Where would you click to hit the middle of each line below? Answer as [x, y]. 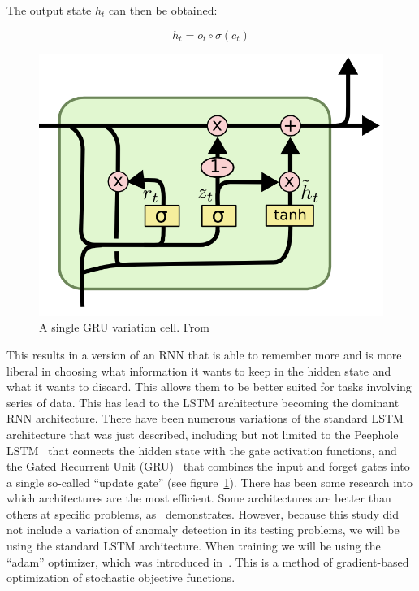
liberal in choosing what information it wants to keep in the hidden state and [199, 370]
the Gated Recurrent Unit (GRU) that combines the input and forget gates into [208, 466]
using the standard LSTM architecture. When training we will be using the [194, 546]
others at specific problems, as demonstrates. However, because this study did [203, 513]
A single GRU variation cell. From [124, 327]
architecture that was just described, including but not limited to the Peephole [203, 434]
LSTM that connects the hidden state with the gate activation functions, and [202, 450]
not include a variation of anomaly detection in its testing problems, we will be [203, 530]
